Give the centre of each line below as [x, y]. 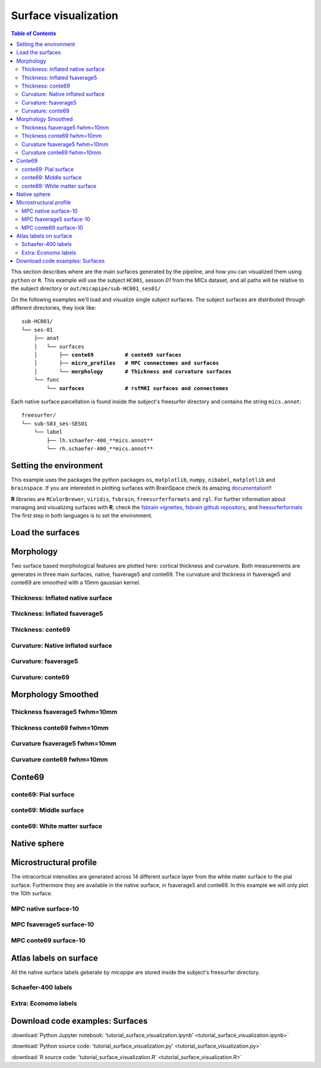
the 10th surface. [32, 893]
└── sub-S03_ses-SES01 [55, 424]
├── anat [46, 338]
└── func [46, 380]
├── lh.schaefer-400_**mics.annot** [100, 440]
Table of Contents [34, 33]
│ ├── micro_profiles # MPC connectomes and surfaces [126, 363]
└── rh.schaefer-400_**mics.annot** [100, 449]
